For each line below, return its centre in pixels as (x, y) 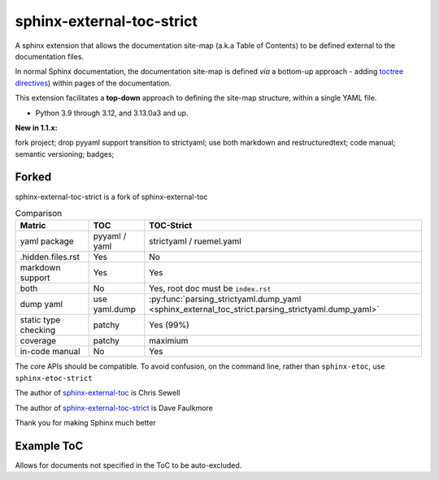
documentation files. (50, 56)
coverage (38, 341)
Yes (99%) (170, 325)
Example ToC (49, 445)
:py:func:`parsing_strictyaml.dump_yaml (225, 299)
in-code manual (50, 352)
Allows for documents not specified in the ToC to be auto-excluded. (128, 465)
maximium (169, 341)
